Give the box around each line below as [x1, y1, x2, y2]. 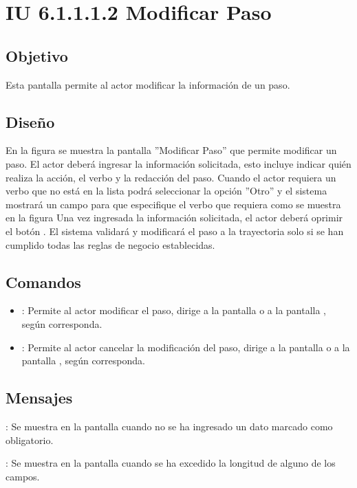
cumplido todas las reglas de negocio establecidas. [6, 237, 215, 252]
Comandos [6, 271, 81, 292]
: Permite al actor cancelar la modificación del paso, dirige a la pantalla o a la [21, 340, 350, 354]
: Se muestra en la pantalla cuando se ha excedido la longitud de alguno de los [6, 456, 336, 470]
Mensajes [6, 387, 73, 408]
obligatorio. [6, 432, 54, 447]
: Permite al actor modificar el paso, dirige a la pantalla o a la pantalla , [21, 303, 326, 318]
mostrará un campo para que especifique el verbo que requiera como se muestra [6, 197, 341, 211]
